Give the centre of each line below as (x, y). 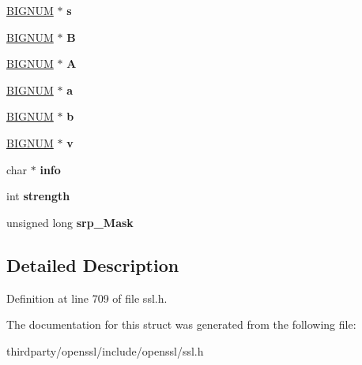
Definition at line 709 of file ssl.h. (87, 298)
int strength (38, 196)
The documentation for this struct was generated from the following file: (181, 324)
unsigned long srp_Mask (70, 222)
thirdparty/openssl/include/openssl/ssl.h (105, 350)
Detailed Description (93, 264)
